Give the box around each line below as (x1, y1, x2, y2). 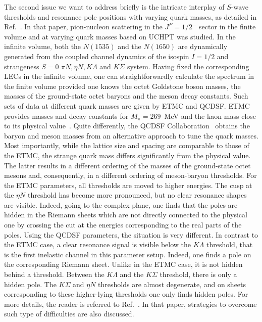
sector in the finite (199, 21, 256, 32)
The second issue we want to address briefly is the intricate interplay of (4, 2, 225, 12)
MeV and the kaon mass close (164, 110, 256, 121)
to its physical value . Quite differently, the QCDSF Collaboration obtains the (4, 120, 250, 131)
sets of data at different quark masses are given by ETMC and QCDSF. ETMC (4, 100, 250, 111)
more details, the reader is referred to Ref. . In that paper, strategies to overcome (4, 298, 257, 309)
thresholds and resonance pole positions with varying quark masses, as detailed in (4, 11, 257, 22)
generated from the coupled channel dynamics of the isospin (4, 51, 189, 61)
